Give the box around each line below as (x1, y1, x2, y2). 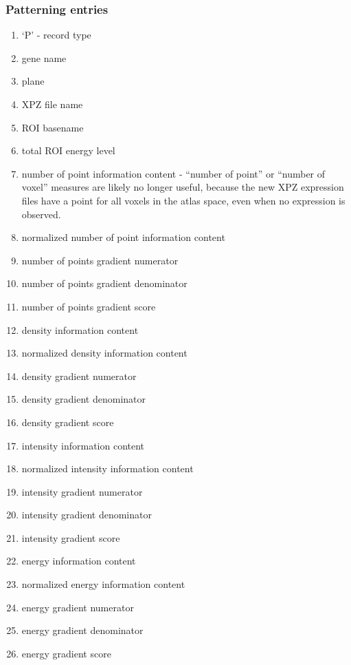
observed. (21, 207, 61, 221)
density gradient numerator (21, 368, 137, 383)
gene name (21, 50, 67, 65)
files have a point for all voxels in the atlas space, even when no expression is (21, 193, 346, 207)
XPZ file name (21, 97, 83, 111)
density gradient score (21, 414, 114, 429)
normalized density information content (21, 346, 188, 360)
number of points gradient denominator (21, 276, 188, 291)
